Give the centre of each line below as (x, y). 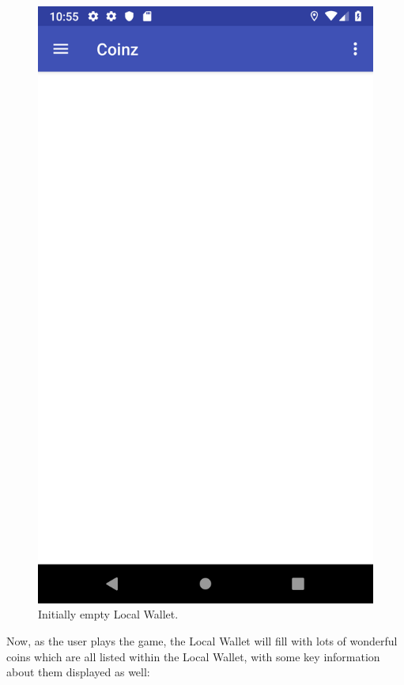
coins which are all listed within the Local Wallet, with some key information (193, 656)
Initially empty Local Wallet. (108, 614)
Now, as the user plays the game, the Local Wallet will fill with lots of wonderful (202, 640)
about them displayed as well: (78, 672)
